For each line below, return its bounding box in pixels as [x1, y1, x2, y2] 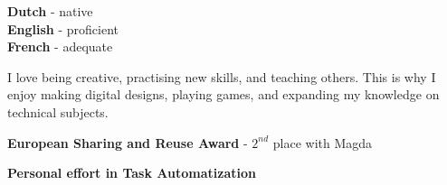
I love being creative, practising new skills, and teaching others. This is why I [7, 67, 436, 86]
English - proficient [7, 19, 119, 38]
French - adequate [7, 37, 113, 56]
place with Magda [272, 133, 373, 152]
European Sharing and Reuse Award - [7, 133, 248, 152]
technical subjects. [7, 102, 109, 121]
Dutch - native [7, 2, 93, 20]
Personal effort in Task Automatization [7, 163, 256, 182]
